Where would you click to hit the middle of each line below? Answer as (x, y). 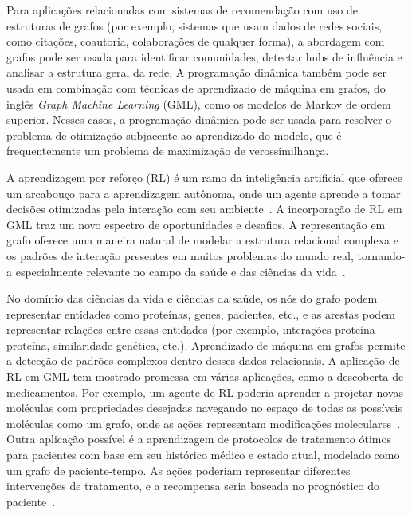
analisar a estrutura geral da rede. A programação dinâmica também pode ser (196, 72)
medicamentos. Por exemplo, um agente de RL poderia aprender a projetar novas (205, 392)
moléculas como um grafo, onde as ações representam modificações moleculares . (204, 423)
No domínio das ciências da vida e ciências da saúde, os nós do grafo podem (192, 298)
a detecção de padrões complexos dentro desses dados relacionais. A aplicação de (203, 360)
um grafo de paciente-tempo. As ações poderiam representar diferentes (179, 470)
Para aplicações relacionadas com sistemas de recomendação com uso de (182, 10)
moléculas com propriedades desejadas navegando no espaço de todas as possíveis (205, 408)
